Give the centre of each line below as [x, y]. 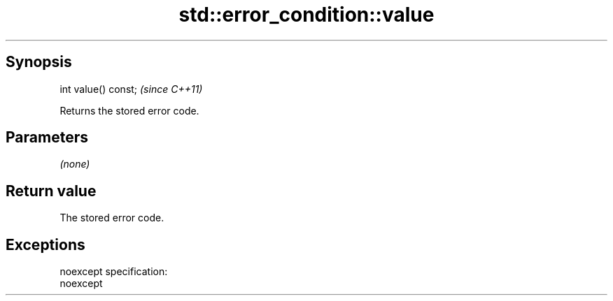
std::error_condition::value [306, 15]
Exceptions [45, 244]
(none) [75, 164]
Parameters [47, 138]
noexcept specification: [114, 272]
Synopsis [39, 62]
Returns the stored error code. [129, 110]
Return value [51, 191]
